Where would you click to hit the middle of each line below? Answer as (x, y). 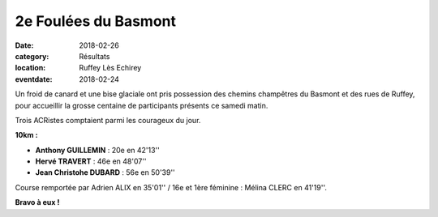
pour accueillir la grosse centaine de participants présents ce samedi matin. (142, 105)
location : (30, 68)
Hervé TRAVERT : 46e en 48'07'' (91, 161)
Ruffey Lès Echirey (110, 68)
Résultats (94, 56)
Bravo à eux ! (37, 202)
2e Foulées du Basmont (96, 21)
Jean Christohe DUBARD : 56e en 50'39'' (105, 172)
